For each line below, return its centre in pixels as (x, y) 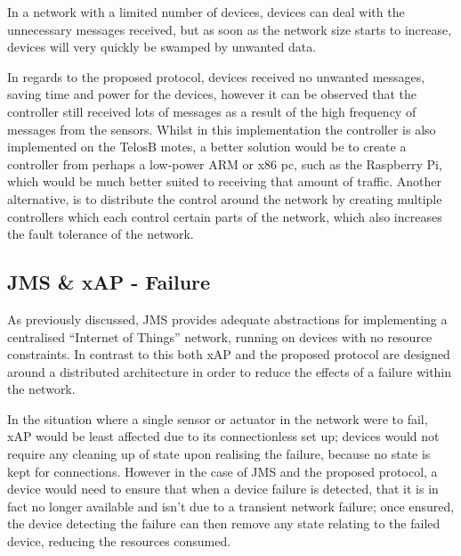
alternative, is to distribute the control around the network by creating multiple (225, 198)
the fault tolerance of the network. (101, 234)
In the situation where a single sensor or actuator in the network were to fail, (218, 418)
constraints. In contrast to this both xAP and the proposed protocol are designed (229, 354)
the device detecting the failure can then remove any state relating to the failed (224, 523)
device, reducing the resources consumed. (119, 541)
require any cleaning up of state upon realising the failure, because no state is (219, 454)
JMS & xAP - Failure (109, 282)
